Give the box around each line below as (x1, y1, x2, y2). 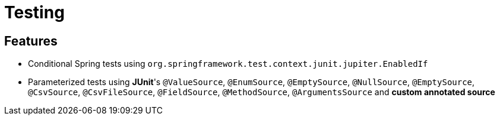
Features (4, 33, 58, 48)
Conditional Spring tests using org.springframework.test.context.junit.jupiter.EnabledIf (28, 59, 428, 69)
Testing (4, 2, 65, 22)
